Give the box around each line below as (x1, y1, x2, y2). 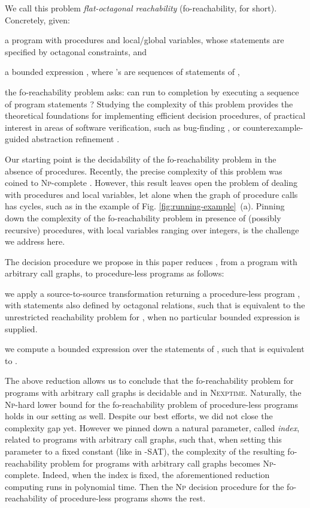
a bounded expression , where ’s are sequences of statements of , (5, 65, 240, 78)
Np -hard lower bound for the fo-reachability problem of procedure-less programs (5, 398, 299, 410)
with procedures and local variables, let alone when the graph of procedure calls (5, 188, 298, 200)
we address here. (5, 235, 65, 248)
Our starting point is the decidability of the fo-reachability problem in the (5, 152, 276, 165)
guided (5, 133, 29, 145)
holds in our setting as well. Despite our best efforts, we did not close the (5, 410, 273, 422)
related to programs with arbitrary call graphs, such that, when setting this (5, 433, 282, 446)
